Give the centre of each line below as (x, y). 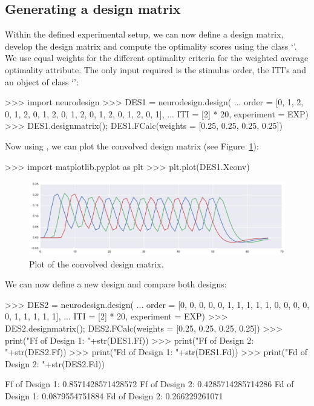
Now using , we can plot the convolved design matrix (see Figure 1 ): (132, 146)
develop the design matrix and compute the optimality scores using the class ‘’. (151, 46)
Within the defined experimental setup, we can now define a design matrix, (144, 34)
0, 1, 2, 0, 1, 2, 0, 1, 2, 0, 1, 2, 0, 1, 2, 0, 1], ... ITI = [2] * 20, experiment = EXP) (157, 113)
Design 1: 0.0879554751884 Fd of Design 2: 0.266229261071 (114, 396)
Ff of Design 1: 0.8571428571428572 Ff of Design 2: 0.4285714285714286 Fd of (149, 384)
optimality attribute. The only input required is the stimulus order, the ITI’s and (155, 69)
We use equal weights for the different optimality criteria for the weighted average (157, 58)
